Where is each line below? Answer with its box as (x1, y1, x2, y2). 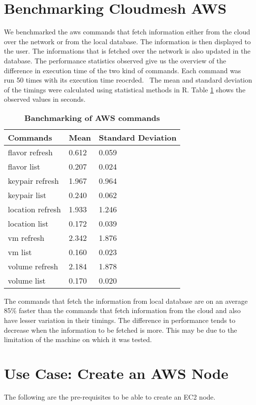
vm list (8, 246, 32, 258)
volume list (8, 274, 46, 286)
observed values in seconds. (4, 94, 86, 104)
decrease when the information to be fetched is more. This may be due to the (4, 324, 237, 335)
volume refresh (8, 260, 58, 272)
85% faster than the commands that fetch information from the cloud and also (4, 305, 241, 316)
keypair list (8, 189, 46, 201)
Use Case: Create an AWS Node (4, 363, 228, 383)
